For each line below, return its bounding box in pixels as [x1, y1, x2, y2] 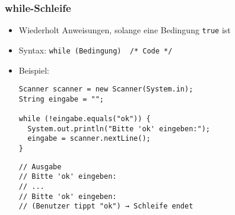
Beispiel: [18, 64, 50, 76]
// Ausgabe [18, 162, 62, 171]
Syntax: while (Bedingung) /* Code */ [18, 43, 173, 56]
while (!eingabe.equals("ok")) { [18, 115, 151, 124]
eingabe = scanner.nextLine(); [27, 134, 151, 143]
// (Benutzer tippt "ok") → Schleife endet [18, 202, 193, 211]
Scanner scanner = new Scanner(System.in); [18, 85, 193, 94]
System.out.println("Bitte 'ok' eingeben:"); [27, 124, 210, 133]
